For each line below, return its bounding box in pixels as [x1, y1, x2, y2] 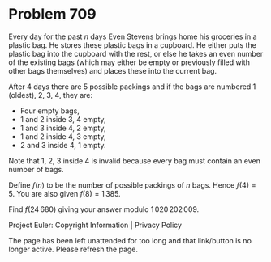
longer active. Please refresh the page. [8, 244, 139, 254]
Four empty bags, [19, 106, 80, 116]
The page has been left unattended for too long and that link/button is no [8, 235, 252, 245]
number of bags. [8, 164, 64, 174]
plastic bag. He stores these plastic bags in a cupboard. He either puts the [8, 40, 257, 49]
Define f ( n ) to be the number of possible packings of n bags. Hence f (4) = [8, 180, 257, 190]
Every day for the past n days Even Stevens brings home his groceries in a [8, 32, 257, 41]
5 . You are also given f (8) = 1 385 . [8, 188, 121, 198]
